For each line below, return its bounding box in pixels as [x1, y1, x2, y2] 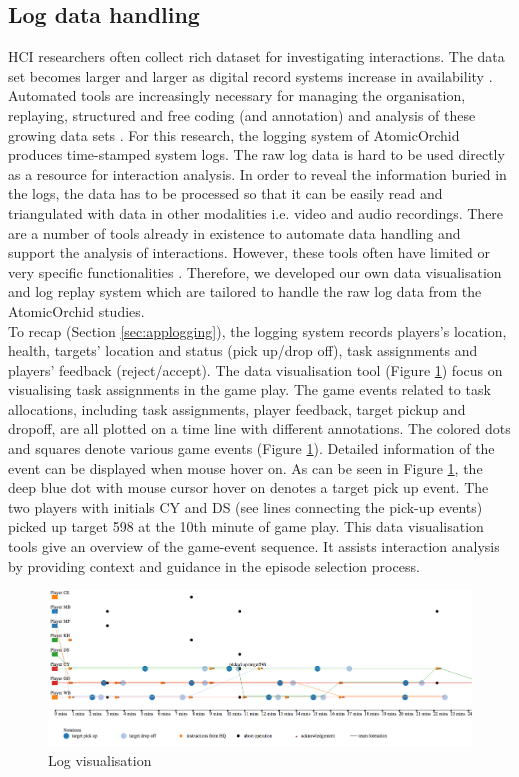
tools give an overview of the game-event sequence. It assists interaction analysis [8, 536, 500, 557]
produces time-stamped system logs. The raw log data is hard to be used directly [8, 144, 505, 165]
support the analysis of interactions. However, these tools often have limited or [8, 242, 491, 263]
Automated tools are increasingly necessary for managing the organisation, [8, 85, 466, 106]
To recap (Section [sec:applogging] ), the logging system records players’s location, [8, 320, 507, 341]
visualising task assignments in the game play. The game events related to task [8, 379, 491, 400]
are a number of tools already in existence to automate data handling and [8, 222, 461, 243]
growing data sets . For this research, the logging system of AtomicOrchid [8, 124, 460, 145]
